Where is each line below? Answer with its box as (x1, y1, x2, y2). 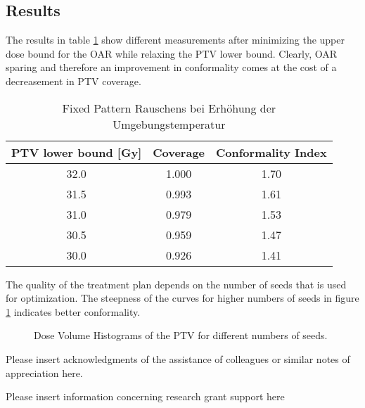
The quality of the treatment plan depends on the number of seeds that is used (6, 276, 347, 291)
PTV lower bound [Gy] (11, 144, 142, 160)
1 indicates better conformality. (6, 304, 141, 319)
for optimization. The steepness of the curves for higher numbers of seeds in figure (6, 291, 359, 305)
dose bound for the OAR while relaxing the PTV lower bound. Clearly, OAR (6, 46, 338, 60)
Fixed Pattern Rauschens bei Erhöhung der (62, 99, 276, 116)
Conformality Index (216, 144, 327, 160)
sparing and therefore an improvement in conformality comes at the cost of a (6, 60, 337, 75)
